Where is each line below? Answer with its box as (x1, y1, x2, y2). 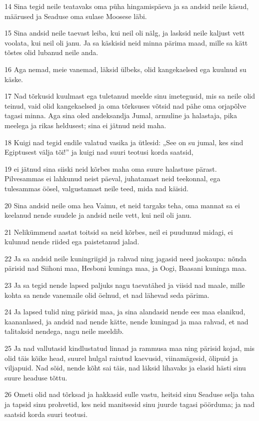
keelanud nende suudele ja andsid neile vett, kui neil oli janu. (4, 210, 191, 220)
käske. (4, 74, 23, 84)
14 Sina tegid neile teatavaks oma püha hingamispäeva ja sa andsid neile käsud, (4, 1, 249, 11)
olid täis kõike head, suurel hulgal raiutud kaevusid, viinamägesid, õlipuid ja (4, 352, 238, 363)
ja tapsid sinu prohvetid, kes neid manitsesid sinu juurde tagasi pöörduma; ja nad (4, 399, 255, 409)
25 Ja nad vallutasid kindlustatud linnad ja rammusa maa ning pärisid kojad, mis (4, 343, 255, 353)
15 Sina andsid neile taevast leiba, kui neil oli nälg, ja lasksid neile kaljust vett (4, 28, 245, 38)
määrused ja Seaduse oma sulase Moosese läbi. (4, 11, 147, 21)
